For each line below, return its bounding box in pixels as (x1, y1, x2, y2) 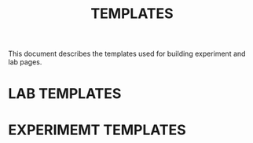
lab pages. (8, 57, 42, 67)
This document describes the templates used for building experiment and (8, 49, 246, 59)
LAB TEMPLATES (8, 85, 122, 103)
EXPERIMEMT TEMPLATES (8, 121, 186, 138)
